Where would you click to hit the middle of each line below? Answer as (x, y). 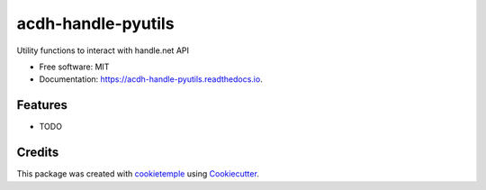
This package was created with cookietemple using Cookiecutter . (138, 174)
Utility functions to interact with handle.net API (103, 50)
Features (42, 105)
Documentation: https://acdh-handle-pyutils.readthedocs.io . (151, 79)
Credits (38, 153)
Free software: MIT (74, 67)
